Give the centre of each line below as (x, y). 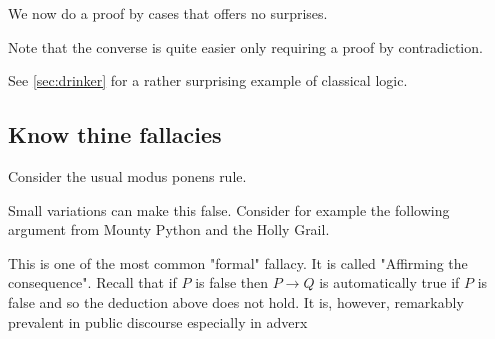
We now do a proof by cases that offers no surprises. (168, 13)
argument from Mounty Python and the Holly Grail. (169, 229)
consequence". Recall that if (92, 282)
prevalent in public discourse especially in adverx (158, 321)
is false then (232, 282)
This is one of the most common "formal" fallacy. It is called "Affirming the (238, 262)
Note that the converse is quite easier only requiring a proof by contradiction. (245, 46)
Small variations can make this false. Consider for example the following (229, 209)
